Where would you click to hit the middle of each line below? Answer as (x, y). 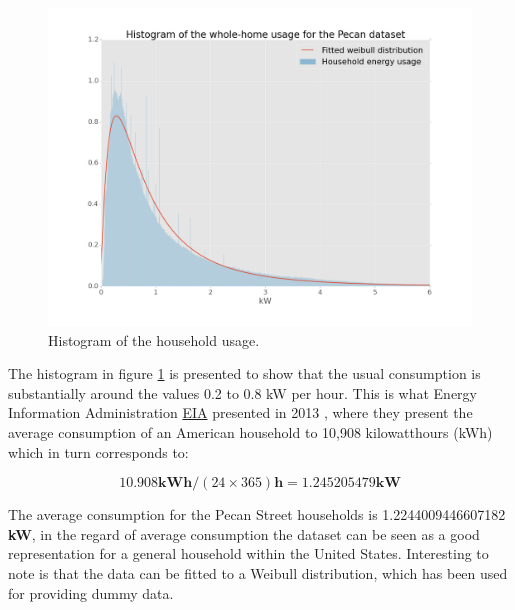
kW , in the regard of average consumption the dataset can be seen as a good (244, 533)
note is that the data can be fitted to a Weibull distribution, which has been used (258, 572)
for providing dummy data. (91, 592)
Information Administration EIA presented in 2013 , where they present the (240, 412)
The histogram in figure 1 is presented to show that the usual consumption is (244, 373)
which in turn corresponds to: (98, 451)
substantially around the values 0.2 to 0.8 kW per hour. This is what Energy (242, 392)
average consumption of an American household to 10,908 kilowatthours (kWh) (250, 431)
